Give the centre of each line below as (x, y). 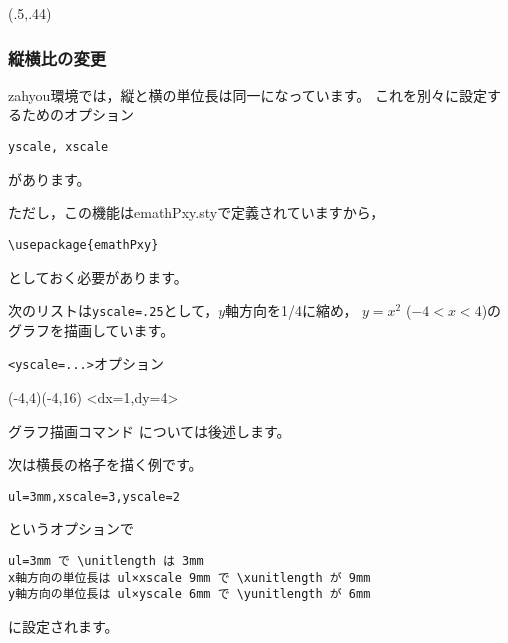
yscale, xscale (58, 147)
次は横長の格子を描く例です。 (105, 464)
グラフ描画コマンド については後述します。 (149, 430)
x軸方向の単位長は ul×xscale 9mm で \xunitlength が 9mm (189, 577)
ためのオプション (77, 114)
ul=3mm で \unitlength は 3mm (106, 561)
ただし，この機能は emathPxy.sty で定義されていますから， (196, 212)
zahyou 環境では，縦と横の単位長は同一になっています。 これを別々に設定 (247, 94)
